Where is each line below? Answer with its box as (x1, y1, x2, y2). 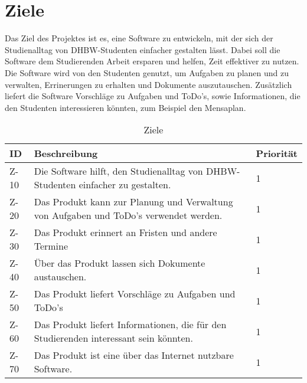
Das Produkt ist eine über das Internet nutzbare (34, 348, 234, 362)
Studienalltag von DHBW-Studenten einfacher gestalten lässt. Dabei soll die (5, 43, 280, 55)
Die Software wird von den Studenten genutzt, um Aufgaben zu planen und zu (5, 66, 289, 78)
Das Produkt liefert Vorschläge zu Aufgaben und (34, 287, 236, 301)
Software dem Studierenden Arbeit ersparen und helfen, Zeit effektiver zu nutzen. (5, 55, 299, 67)
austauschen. (34, 270, 87, 284)
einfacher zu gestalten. (79, 178, 171, 192)
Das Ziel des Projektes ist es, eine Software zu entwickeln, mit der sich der (5, 32, 273, 44)
